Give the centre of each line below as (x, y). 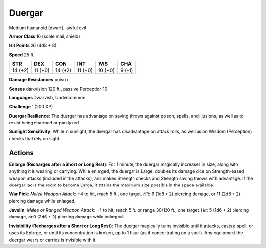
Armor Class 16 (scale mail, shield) (45, 36)
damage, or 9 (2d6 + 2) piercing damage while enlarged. (66, 217)
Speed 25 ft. (22, 55)
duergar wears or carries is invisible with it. (53, 240)
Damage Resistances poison (39, 80)
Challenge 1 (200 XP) (31, 107)
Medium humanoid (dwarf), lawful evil (48, 28)
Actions (21, 153)
